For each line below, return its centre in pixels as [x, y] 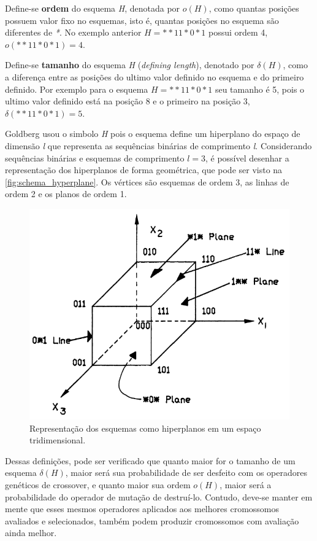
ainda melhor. [31, 533]
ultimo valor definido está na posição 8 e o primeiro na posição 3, [128, 101]
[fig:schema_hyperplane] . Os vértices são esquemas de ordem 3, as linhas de [147, 181]
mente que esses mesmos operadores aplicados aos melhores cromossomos [142, 509]
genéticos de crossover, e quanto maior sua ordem [98, 485]
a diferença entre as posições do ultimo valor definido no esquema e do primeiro [155, 76]
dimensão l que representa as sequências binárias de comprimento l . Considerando [158, 145]
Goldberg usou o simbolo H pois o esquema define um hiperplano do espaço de [153, 134]
